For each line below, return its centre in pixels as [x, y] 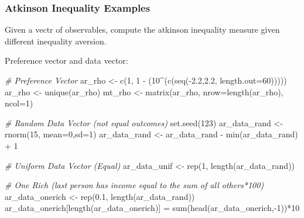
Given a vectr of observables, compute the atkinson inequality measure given [142, 30]
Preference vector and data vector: [66, 60]
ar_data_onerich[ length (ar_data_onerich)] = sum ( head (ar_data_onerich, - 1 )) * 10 [152, 208]
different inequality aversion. [56, 41]
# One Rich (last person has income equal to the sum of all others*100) [134, 185]
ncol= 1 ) [19, 103]
